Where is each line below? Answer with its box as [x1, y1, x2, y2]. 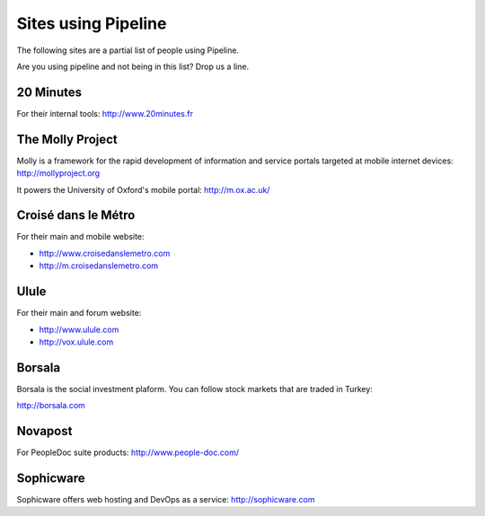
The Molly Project [16, 131, 119, 147]
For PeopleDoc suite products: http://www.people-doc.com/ [16, 447, 240, 458]
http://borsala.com [16, 400, 85, 411]
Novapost [16, 424, 73, 439]
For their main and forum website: [16, 308, 142, 319]
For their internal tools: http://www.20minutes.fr [16, 108, 193, 118]
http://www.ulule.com [39, 324, 119, 335]
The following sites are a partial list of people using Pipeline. [16, 45, 240, 56]
